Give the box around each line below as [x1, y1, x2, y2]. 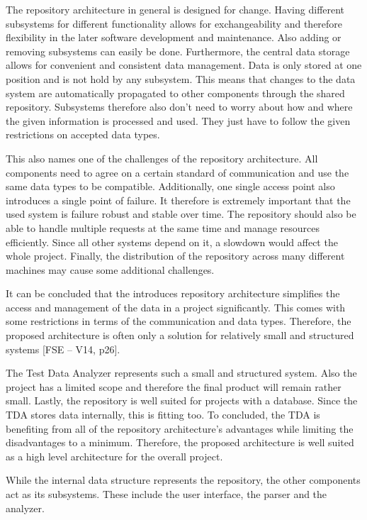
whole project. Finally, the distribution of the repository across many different [6, 248, 345, 263]
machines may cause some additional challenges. [6, 262, 215, 277]
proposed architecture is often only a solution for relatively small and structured [6, 328, 354, 343]
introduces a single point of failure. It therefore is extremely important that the [6, 192, 351, 207]
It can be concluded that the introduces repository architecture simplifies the [6, 286, 340, 301]
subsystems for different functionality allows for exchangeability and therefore [6, 16, 343, 31]
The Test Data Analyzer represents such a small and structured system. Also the [6, 365, 357, 380]
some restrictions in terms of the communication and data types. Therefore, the [6, 314, 351, 328]
